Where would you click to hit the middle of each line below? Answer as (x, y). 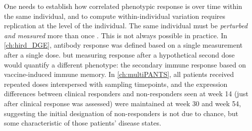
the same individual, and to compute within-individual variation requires (115, 16)
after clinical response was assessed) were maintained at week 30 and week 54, (123, 103)
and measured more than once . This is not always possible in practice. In (116, 35)
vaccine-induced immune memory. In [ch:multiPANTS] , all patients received (119, 74)
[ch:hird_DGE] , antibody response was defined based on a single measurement (123, 45)
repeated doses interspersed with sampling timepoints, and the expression (116, 84)
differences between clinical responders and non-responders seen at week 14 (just (126, 94)
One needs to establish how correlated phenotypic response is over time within (123, 6)
